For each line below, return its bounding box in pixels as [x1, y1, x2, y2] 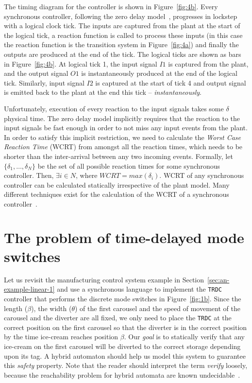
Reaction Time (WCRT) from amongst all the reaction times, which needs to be [4, 141, 243, 152]
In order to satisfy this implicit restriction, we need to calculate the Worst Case [4, 132, 241, 142]
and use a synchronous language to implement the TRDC [57, 284, 222, 294]
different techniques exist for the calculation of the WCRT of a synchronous [4, 189, 229, 199]
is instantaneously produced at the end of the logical [81, 68, 237, 78]
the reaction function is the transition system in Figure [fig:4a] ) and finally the [4, 39, 239, 50]
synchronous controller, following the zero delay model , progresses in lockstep [4, 11, 237, 21]
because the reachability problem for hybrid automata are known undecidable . [4, 369, 240, 380]
